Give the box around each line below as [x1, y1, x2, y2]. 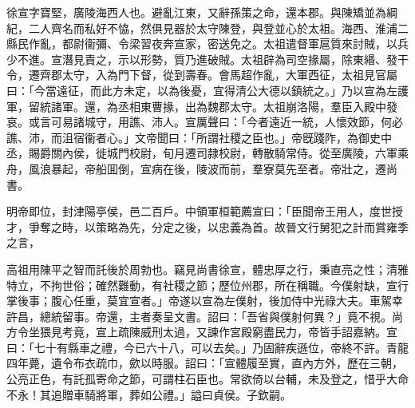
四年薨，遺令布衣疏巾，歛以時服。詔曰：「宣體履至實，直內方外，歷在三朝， [6, 355, 403, 371]
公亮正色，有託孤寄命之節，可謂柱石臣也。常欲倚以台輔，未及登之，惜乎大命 [6, 370, 409, 387]
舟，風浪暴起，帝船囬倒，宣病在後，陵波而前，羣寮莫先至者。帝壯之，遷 [6, 160, 386, 176]
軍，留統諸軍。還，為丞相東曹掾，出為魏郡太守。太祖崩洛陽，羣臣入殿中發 [6, 97, 397, 114]
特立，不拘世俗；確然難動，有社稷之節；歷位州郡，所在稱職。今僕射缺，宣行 [6, 276, 409, 293]
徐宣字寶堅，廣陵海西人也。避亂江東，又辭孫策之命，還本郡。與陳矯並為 [6, 4, 386, 20]
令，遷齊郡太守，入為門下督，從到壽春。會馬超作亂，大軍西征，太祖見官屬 [6, 66, 397, 83]
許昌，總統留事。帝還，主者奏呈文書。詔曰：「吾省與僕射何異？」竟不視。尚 [6, 307, 403, 324]
